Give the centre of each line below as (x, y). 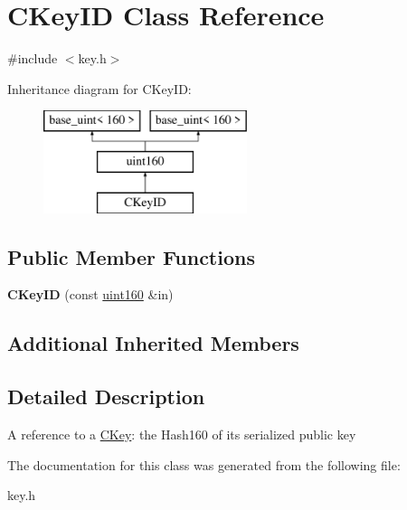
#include (33, 58)
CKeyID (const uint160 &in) (90, 294)
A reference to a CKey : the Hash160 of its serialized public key (182, 434)
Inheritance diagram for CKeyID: (99, 88)
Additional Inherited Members (153, 343)
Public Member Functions (131, 256)
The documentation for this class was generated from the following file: (204, 464)
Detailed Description (106, 397)
